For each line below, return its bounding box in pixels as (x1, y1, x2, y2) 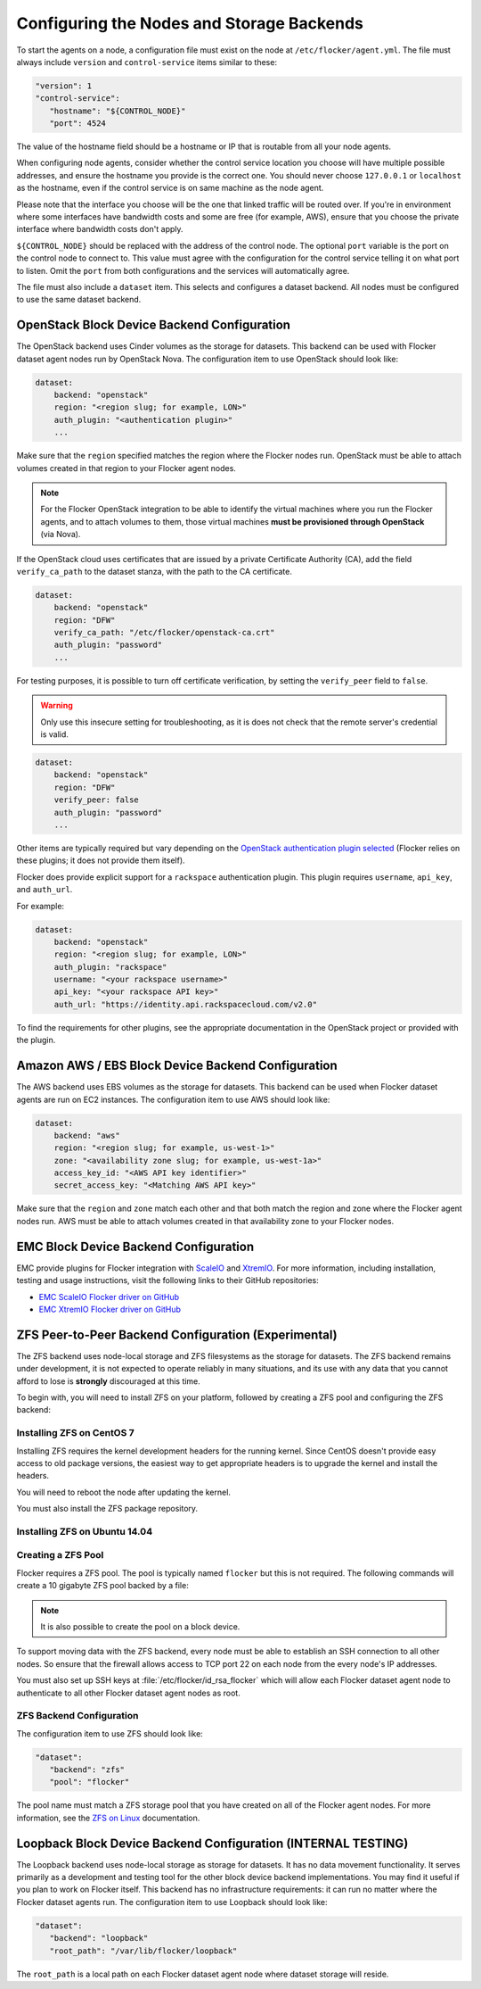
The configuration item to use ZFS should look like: (16, 1728, 204, 1739)
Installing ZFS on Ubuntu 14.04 (16, 1525, 153, 1537)
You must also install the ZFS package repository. (16, 1504, 199, 1514)
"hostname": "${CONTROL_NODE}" (49, 105, 186, 116)
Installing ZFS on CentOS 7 (16, 1427, 135, 1439)
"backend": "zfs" (49, 1765, 125, 1775)
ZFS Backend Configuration (16, 1710, 139, 1722)
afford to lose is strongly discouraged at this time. (16, 1375, 200, 1387)
